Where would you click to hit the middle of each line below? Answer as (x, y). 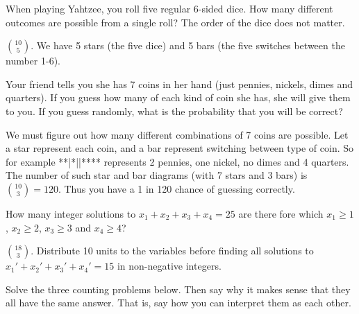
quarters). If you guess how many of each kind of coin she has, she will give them (178, 97)
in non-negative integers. (169, 266)
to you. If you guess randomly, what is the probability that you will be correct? (174, 111)
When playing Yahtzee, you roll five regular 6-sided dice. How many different (169, 8)
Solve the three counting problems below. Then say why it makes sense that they (178, 289)
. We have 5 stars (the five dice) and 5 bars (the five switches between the (188, 45)
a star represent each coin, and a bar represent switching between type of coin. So (180, 148)
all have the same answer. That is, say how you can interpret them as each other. (178, 303)
